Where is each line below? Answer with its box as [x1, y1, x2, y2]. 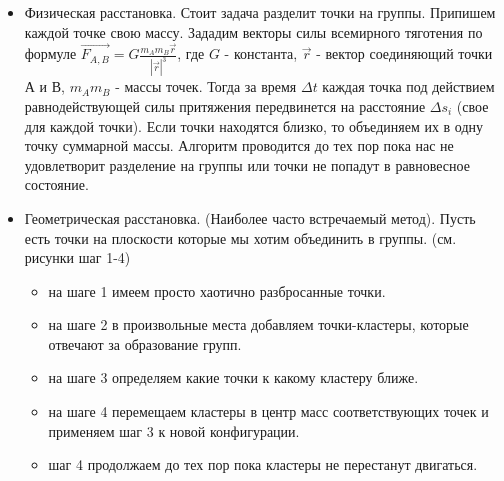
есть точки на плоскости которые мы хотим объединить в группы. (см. [24, 227, 457, 248]
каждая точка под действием [322, 76, 495, 97]
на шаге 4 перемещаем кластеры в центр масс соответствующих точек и [48, 401, 489, 422]
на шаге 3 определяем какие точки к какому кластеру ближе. [48, 367, 419, 388]
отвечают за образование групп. [48, 333, 242, 354]
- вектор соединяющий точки [316, 43, 493, 64]
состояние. [24, 174, 89, 195]
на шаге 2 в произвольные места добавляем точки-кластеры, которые [48, 314, 469, 335]
